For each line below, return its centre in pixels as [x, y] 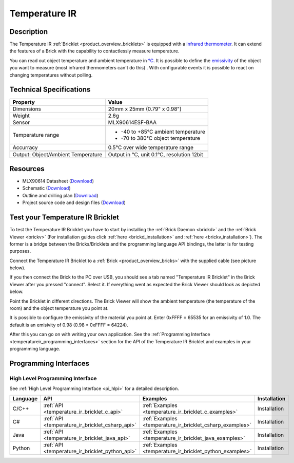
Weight [21, 116]
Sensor [21, 122]
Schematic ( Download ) [47, 188]
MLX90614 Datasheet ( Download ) [58, 181]
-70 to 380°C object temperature [160, 138]
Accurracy [25, 147]
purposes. [20, 251]
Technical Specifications [50, 90]
